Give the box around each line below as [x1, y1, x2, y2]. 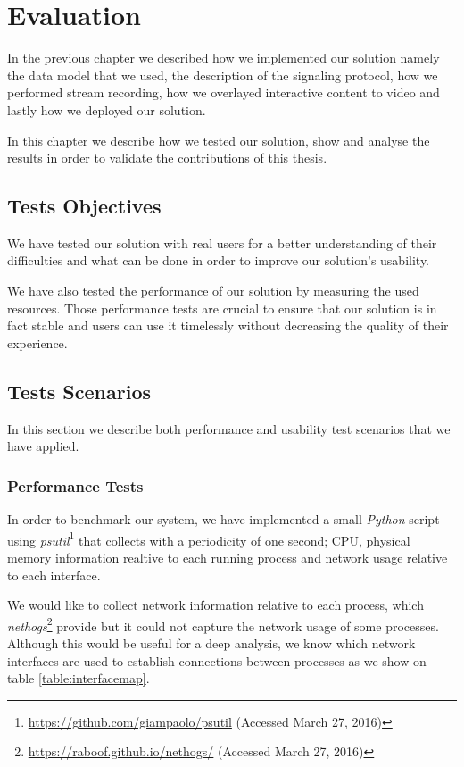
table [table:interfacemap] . [7, 669, 150, 688]
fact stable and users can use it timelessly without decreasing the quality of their [7, 316, 449, 335]
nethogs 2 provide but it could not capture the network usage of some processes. [7, 613, 439, 635]
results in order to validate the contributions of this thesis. [7, 148, 327, 167]
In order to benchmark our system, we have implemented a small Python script [7, 510, 440, 529]
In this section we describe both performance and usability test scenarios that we [7, 419, 451, 438]
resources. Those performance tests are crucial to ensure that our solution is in [7, 298, 437, 317]
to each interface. [7, 565, 101, 584]
